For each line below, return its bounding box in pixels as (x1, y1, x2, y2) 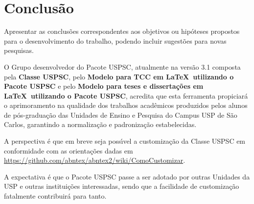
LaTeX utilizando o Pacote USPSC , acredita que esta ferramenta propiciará (4, 90, 248, 101)
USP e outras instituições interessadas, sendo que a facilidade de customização (4, 181, 239, 191)
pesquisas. (4, 45, 34, 55)
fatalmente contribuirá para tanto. (4, 191, 107, 201)
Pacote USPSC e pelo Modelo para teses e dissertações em (4, 81, 204, 91)
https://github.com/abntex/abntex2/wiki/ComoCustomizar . (4, 155, 185, 165)
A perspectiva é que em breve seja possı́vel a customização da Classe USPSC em (4, 136, 246, 146)
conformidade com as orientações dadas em (4, 145, 133, 155)
